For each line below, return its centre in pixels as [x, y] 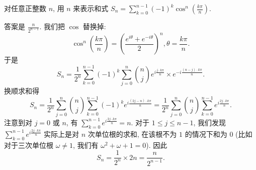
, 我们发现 [209, 122]
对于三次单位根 [29, 145]
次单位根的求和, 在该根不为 [132, 134]
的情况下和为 [206, 134]
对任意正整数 [25, 8]
